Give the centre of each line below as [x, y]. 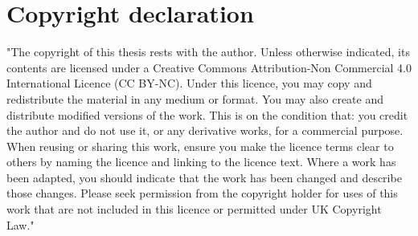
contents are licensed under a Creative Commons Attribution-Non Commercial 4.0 [209, 67]
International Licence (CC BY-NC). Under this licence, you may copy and [189, 83]
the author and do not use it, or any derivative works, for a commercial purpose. [205, 130]
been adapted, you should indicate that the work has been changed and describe [204, 177]
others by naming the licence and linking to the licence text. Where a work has [201, 162]
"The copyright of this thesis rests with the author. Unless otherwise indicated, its [208, 52]
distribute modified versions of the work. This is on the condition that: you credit [207, 114]
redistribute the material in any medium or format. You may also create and [195, 98]
